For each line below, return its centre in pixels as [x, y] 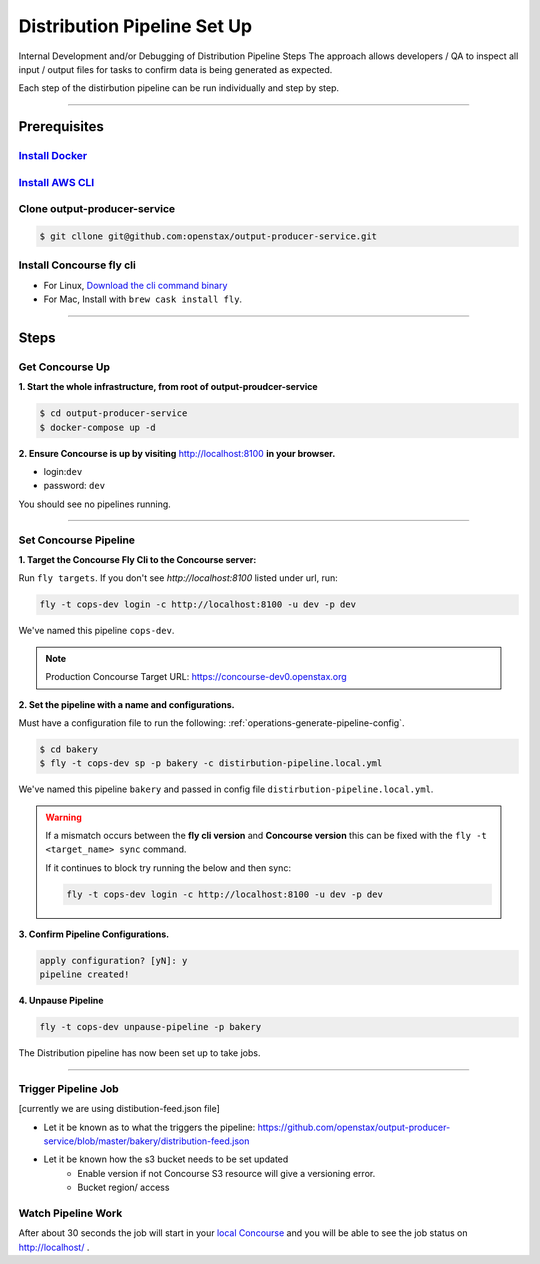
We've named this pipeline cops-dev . [96, 631]
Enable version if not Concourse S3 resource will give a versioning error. [226, 1173]
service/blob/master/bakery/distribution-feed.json [146, 1141]
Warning [63, 817]
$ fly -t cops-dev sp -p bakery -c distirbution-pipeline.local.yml [211, 763]
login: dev [63, 472]
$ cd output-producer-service [113, 413]
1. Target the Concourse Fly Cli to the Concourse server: [137, 559]
